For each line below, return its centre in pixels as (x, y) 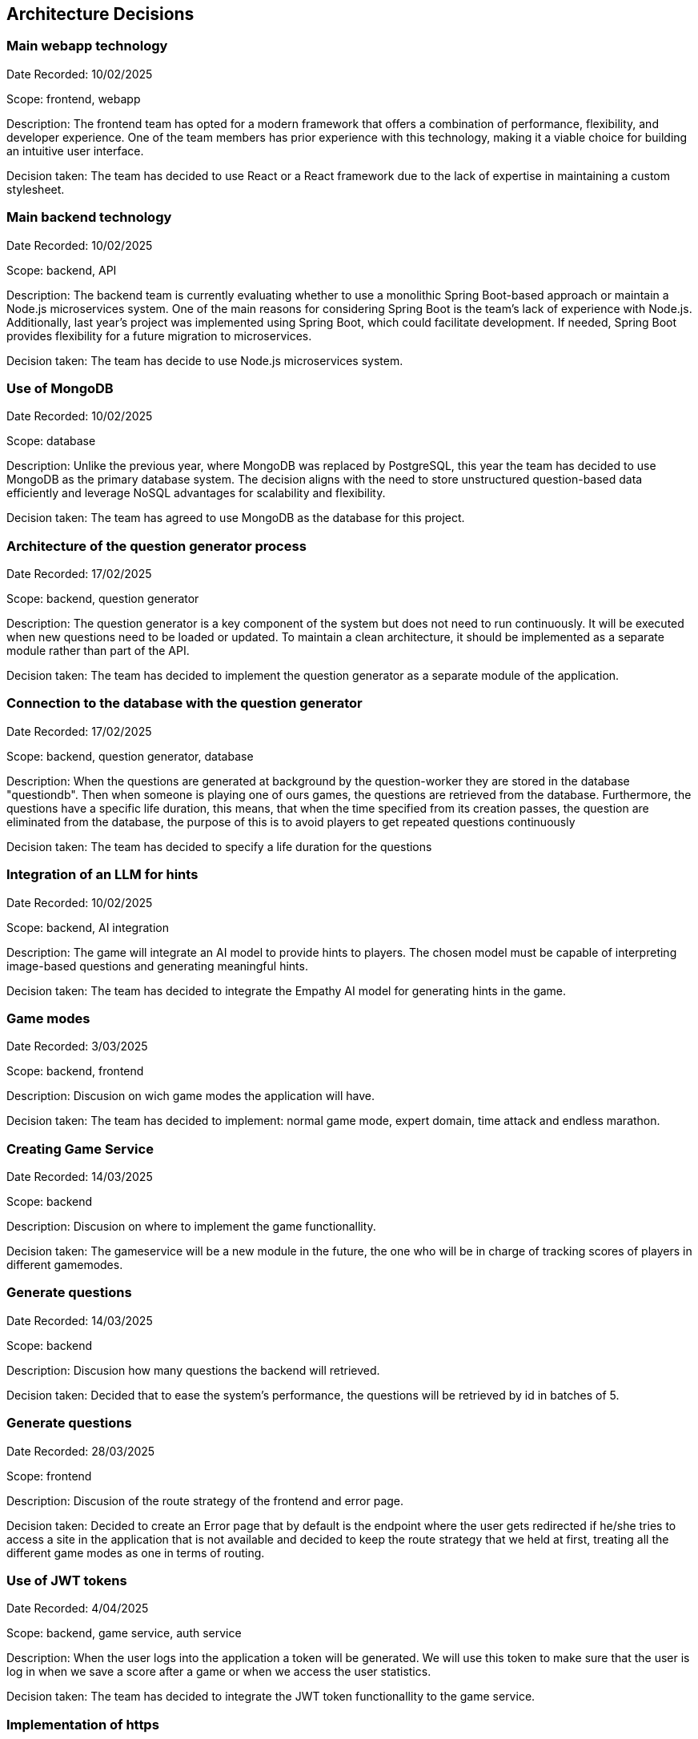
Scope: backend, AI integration (88, 927)
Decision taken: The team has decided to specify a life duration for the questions (219, 846)
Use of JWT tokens (67, 1580)
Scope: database (51, 441)
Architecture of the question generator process (156, 546)
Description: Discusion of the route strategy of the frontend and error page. (205, 1500)
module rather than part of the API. (98, 651)
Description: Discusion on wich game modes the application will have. (191, 1096)
